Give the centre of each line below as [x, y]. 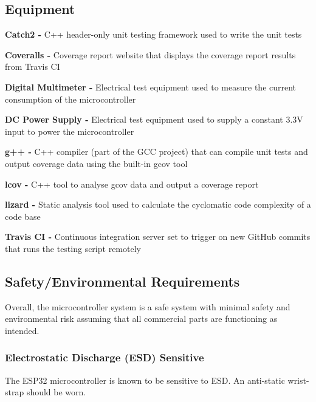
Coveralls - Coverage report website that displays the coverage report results [150, 54]
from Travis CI [33, 66]
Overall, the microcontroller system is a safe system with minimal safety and [148, 306]
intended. [22, 330]
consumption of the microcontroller [70, 99]
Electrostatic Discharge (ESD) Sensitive [105, 357]
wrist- [298, 380]
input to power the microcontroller [70, 131]
